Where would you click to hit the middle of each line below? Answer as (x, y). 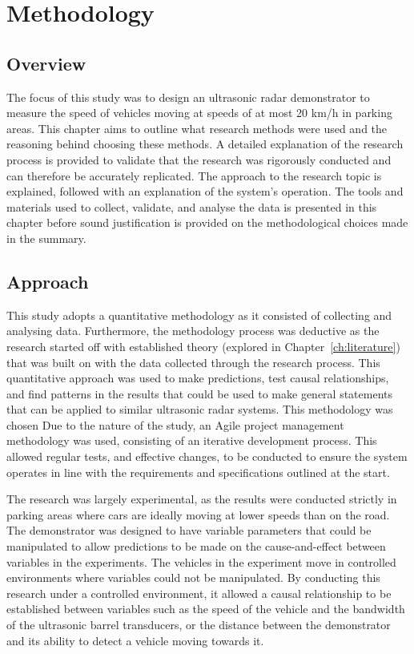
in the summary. (46, 238)
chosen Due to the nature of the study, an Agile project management (175, 424)
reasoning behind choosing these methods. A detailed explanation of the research (205, 144)
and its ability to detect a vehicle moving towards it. (135, 640)
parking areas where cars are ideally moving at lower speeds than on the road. (198, 514)
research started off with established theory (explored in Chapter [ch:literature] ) (203, 346)
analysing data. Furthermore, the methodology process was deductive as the (193, 331)
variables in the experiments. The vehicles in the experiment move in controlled (201, 561)
